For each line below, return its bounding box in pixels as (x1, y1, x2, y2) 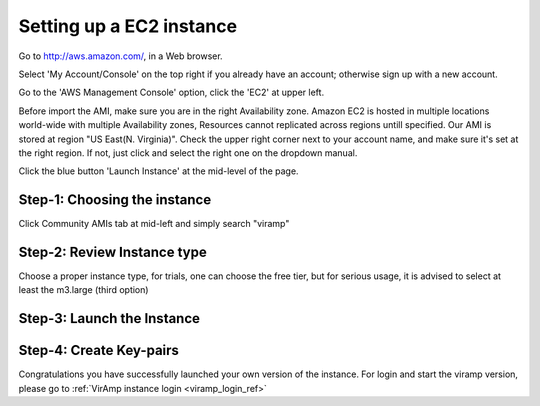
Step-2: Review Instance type (18, 244, 207, 260)
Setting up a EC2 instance (18, 15, 238, 37)
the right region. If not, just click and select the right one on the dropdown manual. (18, 146, 358, 159)
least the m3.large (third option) (18, 284, 149, 296)
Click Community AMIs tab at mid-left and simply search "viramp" (18, 218, 290, 230)
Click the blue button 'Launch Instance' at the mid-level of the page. (18, 165, 299, 177)
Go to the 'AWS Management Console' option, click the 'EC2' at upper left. (18, 86, 325, 99)
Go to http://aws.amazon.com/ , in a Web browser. (18, 50, 224, 62)
